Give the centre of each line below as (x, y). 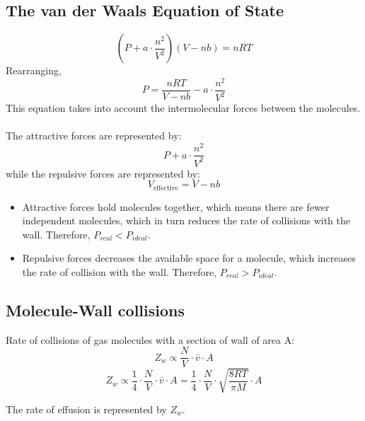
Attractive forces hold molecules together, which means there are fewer (176, 206)
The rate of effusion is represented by (86, 409)
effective (166, 188)
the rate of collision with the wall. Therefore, (120, 271)
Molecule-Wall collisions (95, 310)
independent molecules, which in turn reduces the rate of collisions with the (186, 220)
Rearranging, (34, 70)
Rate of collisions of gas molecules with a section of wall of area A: (150, 339)
